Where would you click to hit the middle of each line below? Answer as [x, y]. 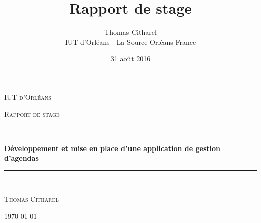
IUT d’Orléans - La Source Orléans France [130, 42]
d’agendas [21, 158]
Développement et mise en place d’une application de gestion [112, 148]
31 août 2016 [130, 59]
